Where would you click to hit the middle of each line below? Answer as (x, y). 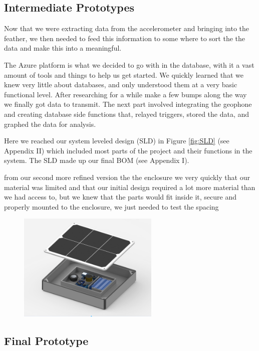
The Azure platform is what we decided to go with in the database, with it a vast (129, 64)
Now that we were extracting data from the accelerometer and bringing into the (127, 28)
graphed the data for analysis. (50, 124)
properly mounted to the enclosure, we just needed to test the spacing (111, 206)
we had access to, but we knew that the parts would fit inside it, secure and (120, 197)
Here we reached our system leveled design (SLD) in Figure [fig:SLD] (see (117, 141)
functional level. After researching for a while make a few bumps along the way (125, 94)
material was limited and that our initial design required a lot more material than (130, 187)
